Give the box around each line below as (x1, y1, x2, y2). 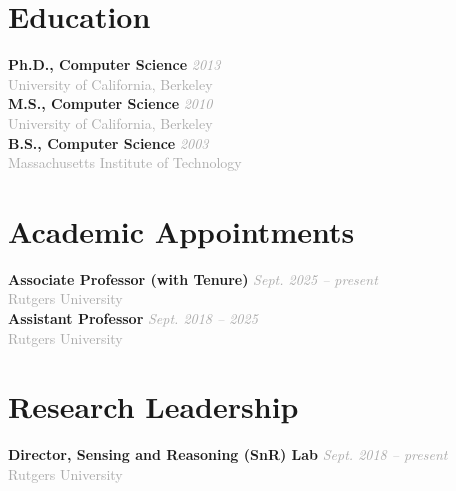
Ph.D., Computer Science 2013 (8, 54, 221, 75)
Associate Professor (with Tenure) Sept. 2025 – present (8, 268, 378, 289)
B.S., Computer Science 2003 (8, 132, 209, 153)
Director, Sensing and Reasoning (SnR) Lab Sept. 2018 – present (8, 444, 448, 465)
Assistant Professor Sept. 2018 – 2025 (8, 308, 258, 328)
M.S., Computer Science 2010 (8, 93, 213, 114)
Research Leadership (8, 386, 299, 427)
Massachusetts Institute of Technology (8, 152, 242, 173)
